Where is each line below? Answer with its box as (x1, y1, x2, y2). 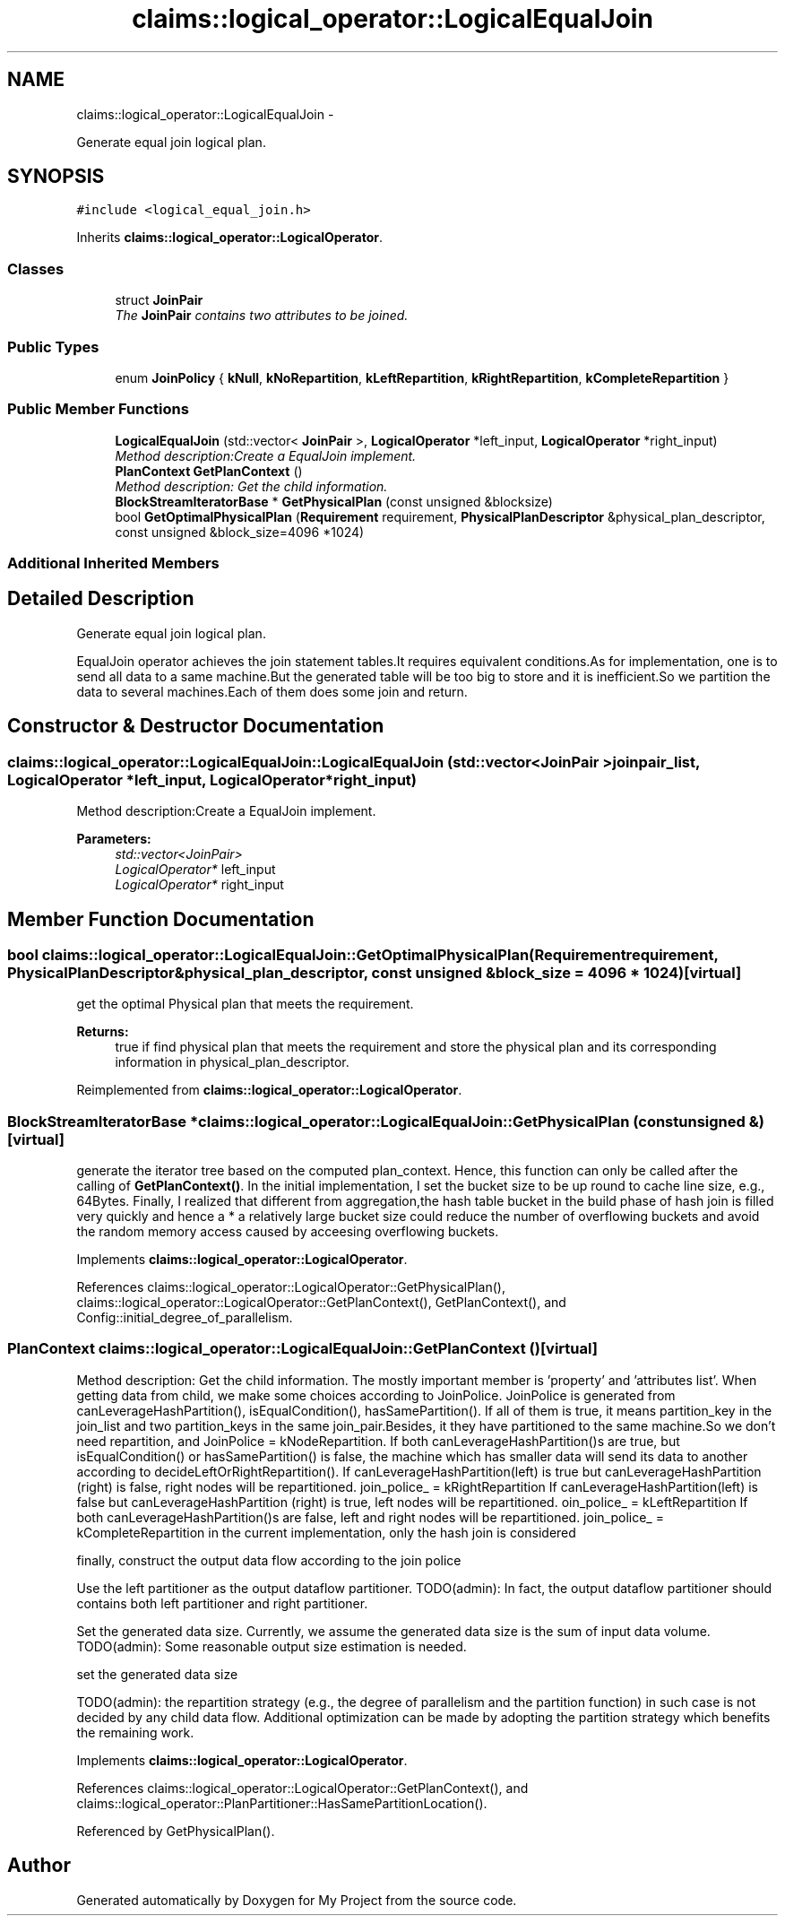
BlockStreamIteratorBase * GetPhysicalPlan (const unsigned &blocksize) (115, 493, 553, 509)
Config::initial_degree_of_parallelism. (76, 1310, 293, 1326)
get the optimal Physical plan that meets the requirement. (76, 996, 414, 1012)
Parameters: (76, 831, 151, 847)
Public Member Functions (7, 400, 189, 419)
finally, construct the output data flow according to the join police (76, 1552, 462, 1568)
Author (7, 1854, 71, 1877)
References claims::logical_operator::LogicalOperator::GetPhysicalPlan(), (76, 1279, 505, 1295)
